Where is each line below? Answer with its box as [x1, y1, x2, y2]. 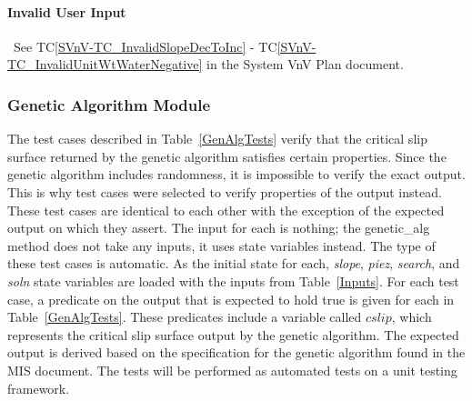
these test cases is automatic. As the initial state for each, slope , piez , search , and [7, 254, 460, 273]
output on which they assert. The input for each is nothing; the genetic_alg [7, 218, 430, 237]
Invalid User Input [7, 2, 126, 21]
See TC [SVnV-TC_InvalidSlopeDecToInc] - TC [13, 36, 277, 55]
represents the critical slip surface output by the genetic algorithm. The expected [7, 325, 459, 344]
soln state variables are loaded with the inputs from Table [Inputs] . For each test [7, 271, 459, 290]
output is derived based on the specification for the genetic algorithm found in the [7, 343, 466, 362]
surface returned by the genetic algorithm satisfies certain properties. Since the [7, 146, 447, 165]
